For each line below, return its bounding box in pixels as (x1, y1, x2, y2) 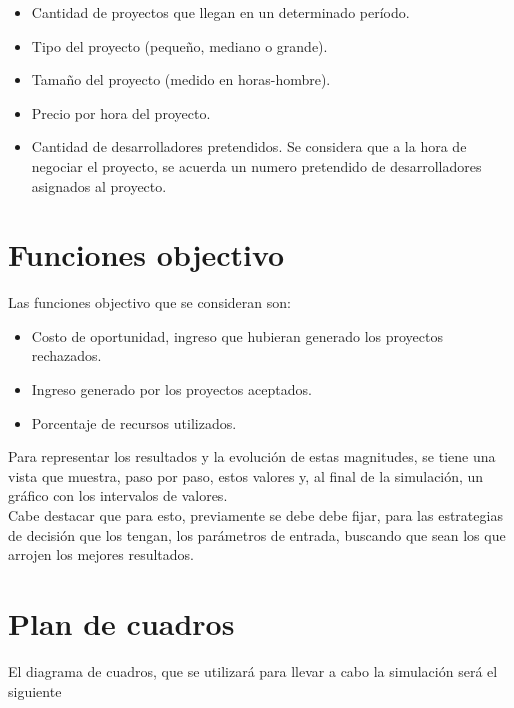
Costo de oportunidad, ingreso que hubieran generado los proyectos (31, 325, 443, 346)
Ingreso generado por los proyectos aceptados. (31, 379, 312, 400)
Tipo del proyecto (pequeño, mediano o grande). (31, 35, 328, 56)
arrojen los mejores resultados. (8, 544, 194, 565)
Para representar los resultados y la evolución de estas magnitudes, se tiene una (8, 446, 496, 467)
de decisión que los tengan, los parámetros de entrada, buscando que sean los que (8, 524, 506, 545)
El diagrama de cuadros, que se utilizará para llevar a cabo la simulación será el (8, 660, 498, 681)
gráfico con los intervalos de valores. (8, 485, 228, 506)
